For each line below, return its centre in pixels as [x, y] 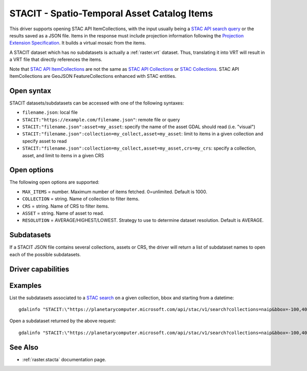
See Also [24, 347]
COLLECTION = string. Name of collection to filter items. [81, 199]
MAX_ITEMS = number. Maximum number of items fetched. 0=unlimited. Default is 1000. [115, 192]
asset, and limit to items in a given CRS [63, 155]
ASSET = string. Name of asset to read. [63, 213]
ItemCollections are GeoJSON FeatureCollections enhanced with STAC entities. [93, 76]
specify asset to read [45, 141]
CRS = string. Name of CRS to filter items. [66, 206]
